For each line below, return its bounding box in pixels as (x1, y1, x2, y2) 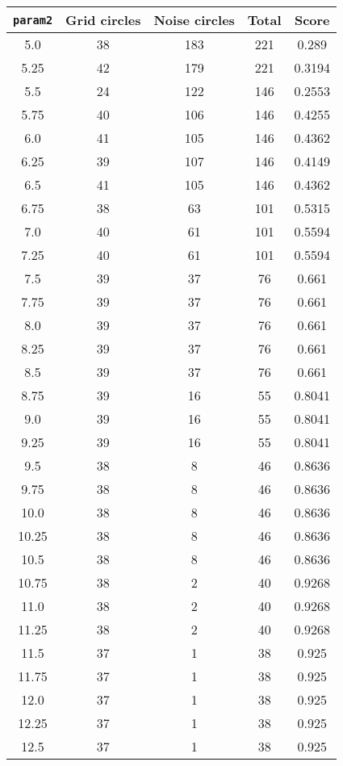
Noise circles (153, 10, 235, 29)
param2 (13, 13, 53, 27)
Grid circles (65, 10, 141, 29)
